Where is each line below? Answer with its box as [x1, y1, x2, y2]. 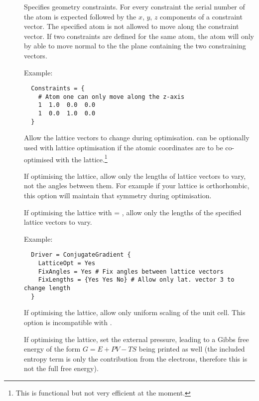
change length [24, 285, 71, 292]
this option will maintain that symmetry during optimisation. [24, 190, 212, 201]
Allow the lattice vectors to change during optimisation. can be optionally [24, 132, 250, 143]
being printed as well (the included [138, 344, 245, 354]
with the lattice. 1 [55, 152, 108, 164]
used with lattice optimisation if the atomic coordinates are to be [24, 142, 223, 153]
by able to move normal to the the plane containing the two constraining [24, 40, 246, 51]
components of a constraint [160, 11, 243, 21]
